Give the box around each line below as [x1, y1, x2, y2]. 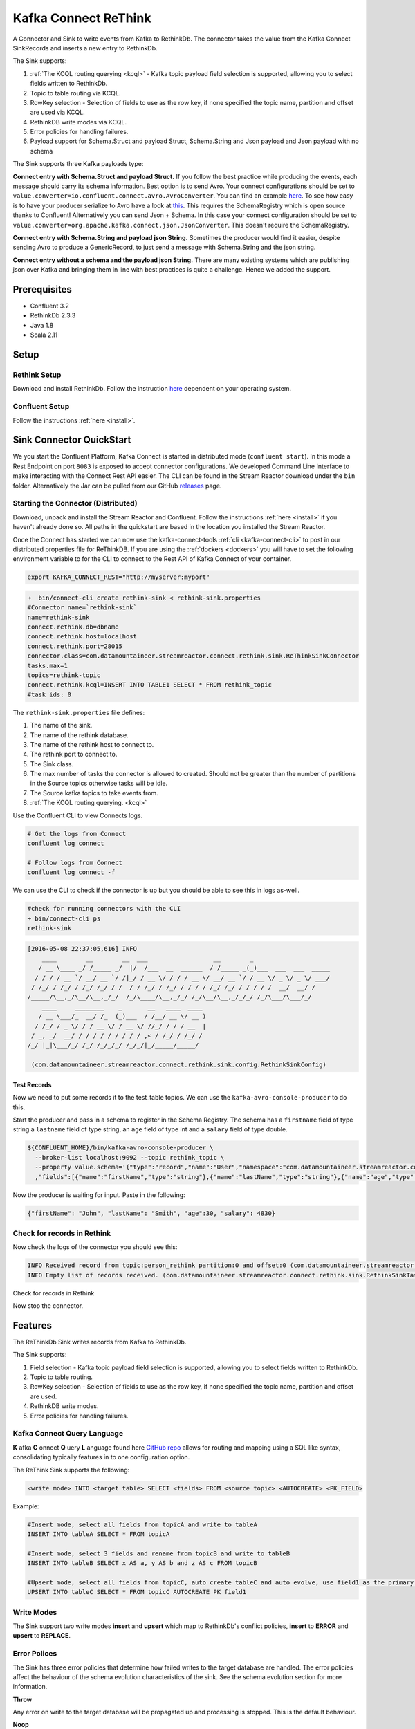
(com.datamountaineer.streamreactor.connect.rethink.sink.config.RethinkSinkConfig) [31, 1061, 326, 1069]
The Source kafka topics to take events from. [30, 788, 158, 797]
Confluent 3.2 [30, 302, 69, 311]
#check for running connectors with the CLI [27, 905, 181, 913]
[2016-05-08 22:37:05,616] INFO [27, 945, 138, 952]
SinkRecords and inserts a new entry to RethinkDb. [12, 44, 158, 52]
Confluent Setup [12, 402, 70, 412]
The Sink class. [30, 759, 74, 768]
